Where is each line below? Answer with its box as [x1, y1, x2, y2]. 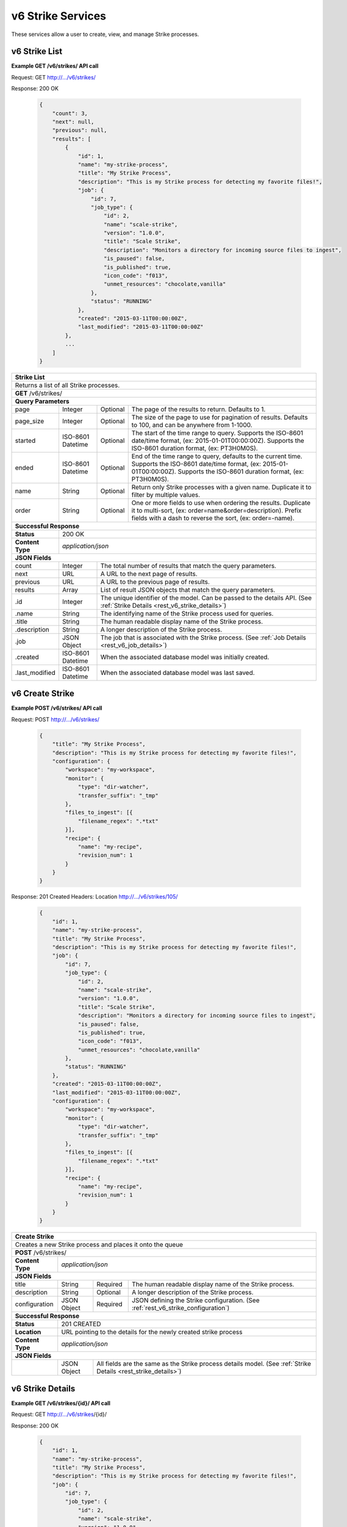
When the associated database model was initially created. [100, 652, 270, 661]
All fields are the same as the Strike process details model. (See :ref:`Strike [96, 1360, 311, 1368]
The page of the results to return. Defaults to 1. [131, 405, 266, 414]
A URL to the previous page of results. [100, 577, 210, 586]
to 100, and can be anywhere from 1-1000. [131, 420, 252, 429]
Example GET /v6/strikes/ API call [11, 62, 99, 70]
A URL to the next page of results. [100, 569, 198, 578]
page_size [15, 417, 45, 425]
